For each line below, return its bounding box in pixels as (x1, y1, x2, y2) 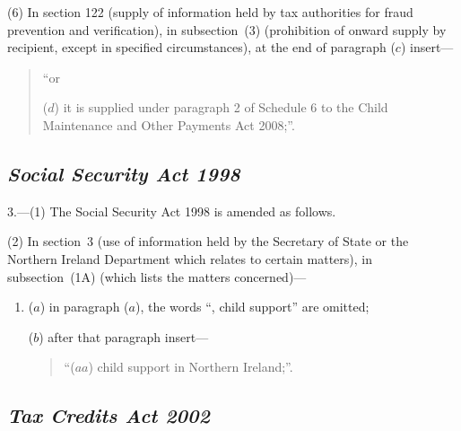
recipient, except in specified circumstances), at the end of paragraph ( (7, 38, 396, 57)
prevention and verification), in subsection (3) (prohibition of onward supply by (7, 20, 447, 39)
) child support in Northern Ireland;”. (88, 357, 293, 376)
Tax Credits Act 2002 (7, 401, 210, 429)
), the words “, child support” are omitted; (135, 297, 370, 316)
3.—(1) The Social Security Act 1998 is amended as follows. (7, 201, 336, 220)
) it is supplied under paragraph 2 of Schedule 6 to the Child (54, 98, 388, 117)
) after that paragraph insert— (39, 327, 209, 346)
